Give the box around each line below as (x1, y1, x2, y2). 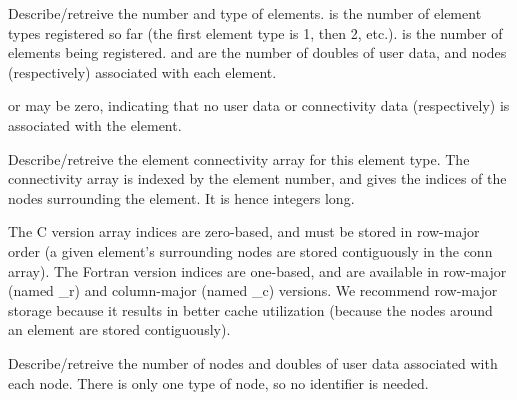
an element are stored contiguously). (8, 319, 231, 340)
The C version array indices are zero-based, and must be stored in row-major (8, 221, 480, 242)
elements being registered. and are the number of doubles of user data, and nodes (8, 42, 507, 63)
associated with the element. (8, 114, 182, 135)
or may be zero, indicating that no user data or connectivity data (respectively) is (8, 95, 510, 116)
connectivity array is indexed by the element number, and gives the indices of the (8, 168, 507, 189)
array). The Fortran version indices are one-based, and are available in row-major (8, 260, 507, 281)
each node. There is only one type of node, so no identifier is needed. (8, 372, 429, 393)
